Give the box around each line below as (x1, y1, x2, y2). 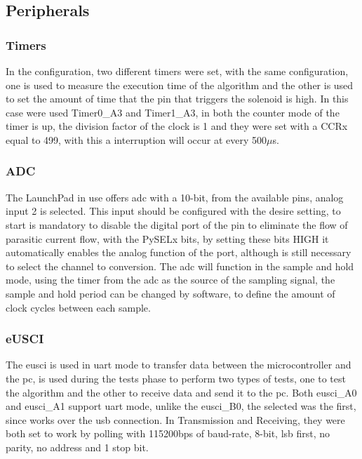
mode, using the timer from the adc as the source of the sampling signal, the (6, 272, 335, 287)
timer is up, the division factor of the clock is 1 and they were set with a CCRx (6, 119, 348, 133)
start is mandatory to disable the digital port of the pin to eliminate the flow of (6, 217, 348, 232)
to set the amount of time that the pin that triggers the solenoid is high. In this (6, 91, 349, 106)
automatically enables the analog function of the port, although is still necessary (6, 245, 351, 260)
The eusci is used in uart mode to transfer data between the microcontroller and (6, 357, 351, 372)
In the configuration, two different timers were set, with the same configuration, (6, 64, 349, 78)
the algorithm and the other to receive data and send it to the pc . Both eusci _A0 (6, 385, 357, 399)
